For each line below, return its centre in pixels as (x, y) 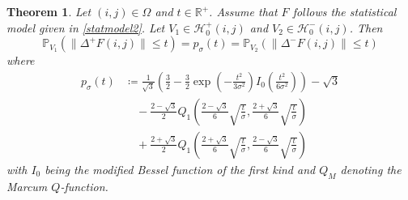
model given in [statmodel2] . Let (86, 27)
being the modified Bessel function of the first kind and (180, 169)
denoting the (371, 169)
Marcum (27, 186)
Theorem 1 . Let (49, 11)
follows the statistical (344, 11)
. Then (366, 27)
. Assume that (243, 11)
